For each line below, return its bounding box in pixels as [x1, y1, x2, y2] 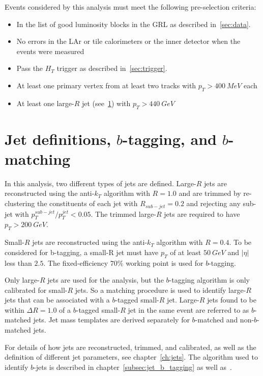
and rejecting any [186, 198, 241, 209]
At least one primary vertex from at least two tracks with [16, 80, 196, 90]
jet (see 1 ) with [81, 97, 131, 108]
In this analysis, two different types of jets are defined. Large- [5, 178, 196, 188]
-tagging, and [122, 128, 217, 149]
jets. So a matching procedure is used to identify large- [75, 284, 246, 295]
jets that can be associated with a [5, 294, 110, 305]
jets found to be [207, 294, 256, 305]
